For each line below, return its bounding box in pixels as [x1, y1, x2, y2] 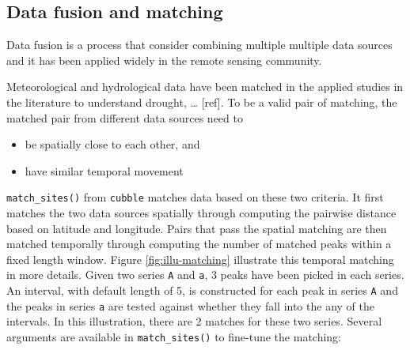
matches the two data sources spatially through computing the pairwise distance [6, 205, 397, 221]
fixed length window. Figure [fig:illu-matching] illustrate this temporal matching [6, 250, 394, 267]
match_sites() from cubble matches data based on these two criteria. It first [6, 189, 384, 205]
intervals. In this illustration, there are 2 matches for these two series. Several [6, 313, 382, 329]
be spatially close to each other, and [25, 136, 200, 152]
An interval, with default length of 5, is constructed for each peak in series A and [6, 282, 398, 299]
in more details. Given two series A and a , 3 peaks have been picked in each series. [6, 266, 404, 283]
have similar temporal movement [25, 162, 184, 179]
